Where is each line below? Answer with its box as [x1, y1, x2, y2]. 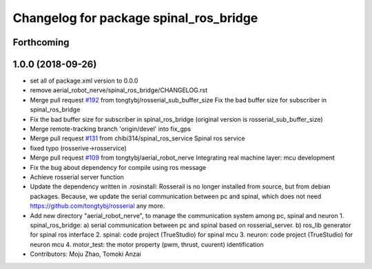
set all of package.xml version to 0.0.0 [30, 76, 138, 85]
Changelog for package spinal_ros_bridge [12, 10, 258, 25]
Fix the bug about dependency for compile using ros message [30, 163, 207, 171]
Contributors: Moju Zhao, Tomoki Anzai [30, 250, 141, 258]
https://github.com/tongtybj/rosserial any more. [30, 202, 165, 210]
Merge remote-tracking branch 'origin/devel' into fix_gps [30, 125, 192, 133]
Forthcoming [12, 36, 70, 48]
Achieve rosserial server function [30, 173, 124, 181]
